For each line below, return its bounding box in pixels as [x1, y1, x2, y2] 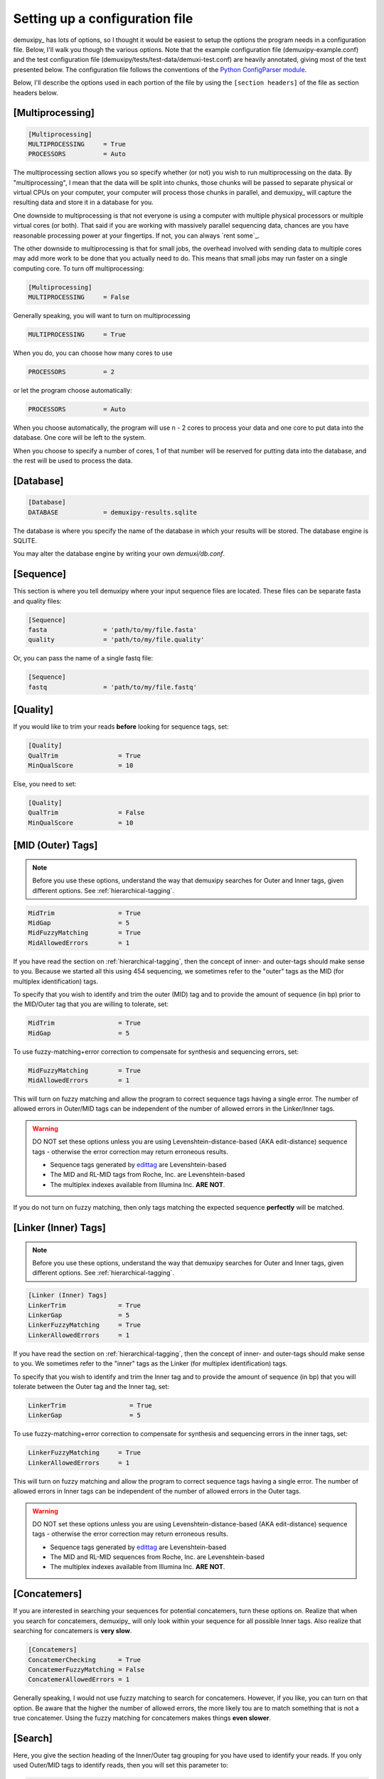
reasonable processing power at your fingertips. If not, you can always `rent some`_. [13, 231, 260, 240]
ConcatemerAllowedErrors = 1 [28, 1676, 130, 1684]
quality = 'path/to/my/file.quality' [28, 635, 205, 644]
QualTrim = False [28, 808, 145, 817]
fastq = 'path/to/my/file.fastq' [28, 683, 197, 691]
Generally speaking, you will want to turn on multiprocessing [13, 312, 191, 320]
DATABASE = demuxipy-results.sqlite [28, 508, 197, 516]
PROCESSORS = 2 [28, 368, 115, 376]
